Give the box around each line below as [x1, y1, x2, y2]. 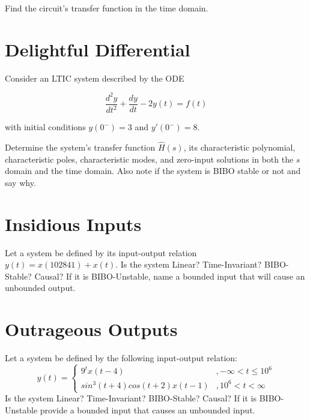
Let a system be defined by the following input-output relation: [5, 352, 237, 364]
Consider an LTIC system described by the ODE [5, 71, 184, 84]
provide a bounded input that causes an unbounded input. [40, 403, 255, 416]
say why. [5, 176, 36, 188]
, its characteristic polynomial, [183, 141, 296, 154]
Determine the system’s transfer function [5, 141, 156, 154]
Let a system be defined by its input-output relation [5, 246, 197, 259]
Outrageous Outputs [5, 317, 178, 341]
